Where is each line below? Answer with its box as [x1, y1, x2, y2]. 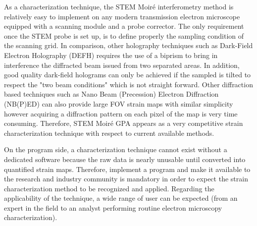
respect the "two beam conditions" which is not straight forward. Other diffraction [4, 79, 253, 89]
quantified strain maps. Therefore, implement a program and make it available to [4, 164, 251, 174]
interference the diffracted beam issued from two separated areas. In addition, [4, 59, 240, 70]
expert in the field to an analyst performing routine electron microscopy [4, 202, 222, 213]
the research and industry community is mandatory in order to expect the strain [4, 173, 248, 184]
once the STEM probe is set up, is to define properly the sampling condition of [4, 30, 244, 41]
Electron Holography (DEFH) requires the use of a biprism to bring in [4, 50, 218, 60]
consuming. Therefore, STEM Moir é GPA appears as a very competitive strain [4, 118, 243, 128]
